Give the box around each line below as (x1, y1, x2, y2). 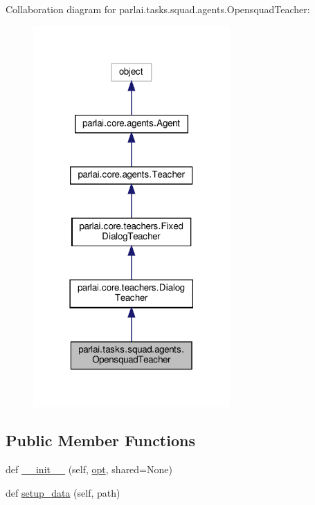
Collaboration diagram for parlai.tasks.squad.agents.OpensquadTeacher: (6, 2, 310, 16)
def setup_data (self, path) (6, 485, 120, 499)
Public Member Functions (6, 430, 195, 451)
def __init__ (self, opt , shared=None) (6, 462, 172, 477)
